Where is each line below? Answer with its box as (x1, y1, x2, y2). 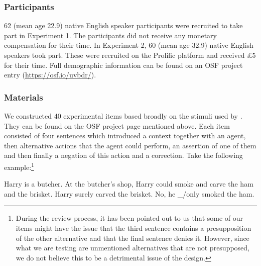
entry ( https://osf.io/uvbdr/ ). (4, 69, 96, 80)
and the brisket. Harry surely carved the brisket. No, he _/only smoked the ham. (4, 188, 254, 199)
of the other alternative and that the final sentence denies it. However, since (16, 232, 249, 243)
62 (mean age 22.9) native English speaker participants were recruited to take (4, 20, 243, 31)
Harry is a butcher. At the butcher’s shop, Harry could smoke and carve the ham (4, 179, 253, 189)
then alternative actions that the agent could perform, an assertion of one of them (4, 140, 256, 150)
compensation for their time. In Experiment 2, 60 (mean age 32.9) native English (4, 40, 253, 50)
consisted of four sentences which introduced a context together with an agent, (4, 130, 246, 141)
